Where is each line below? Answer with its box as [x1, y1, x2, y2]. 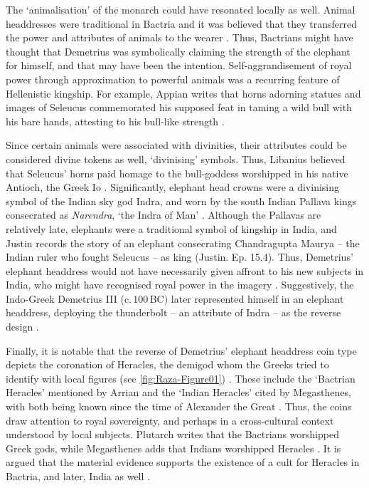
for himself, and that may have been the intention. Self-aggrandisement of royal [6, 58, 352, 73]
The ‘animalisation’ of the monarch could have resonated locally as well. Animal [6, 2, 355, 16]
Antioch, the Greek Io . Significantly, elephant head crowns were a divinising [6, 180, 339, 194]
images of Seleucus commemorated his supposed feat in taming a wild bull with [6, 100, 352, 115]
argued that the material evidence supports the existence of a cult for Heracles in [6, 455, 360, 469]
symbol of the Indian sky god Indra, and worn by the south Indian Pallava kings [6, 193, 357, 208]
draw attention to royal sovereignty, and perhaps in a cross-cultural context [6, 412, 334, 427]
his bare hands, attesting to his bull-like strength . [6, 113, 225, 128]
